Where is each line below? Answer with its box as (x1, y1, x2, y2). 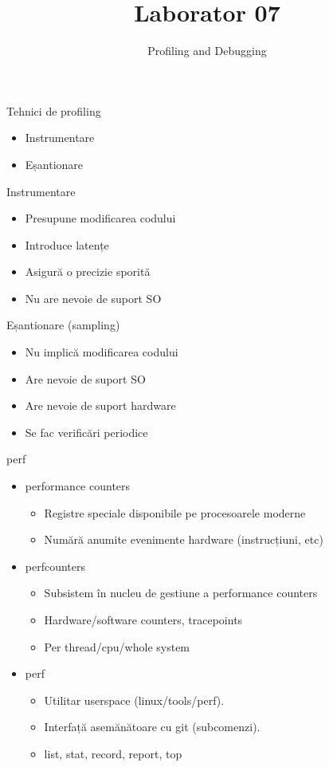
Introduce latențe (25, 236, 109, 253)
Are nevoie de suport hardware (25, 397, 176, 414)
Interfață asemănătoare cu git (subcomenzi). (44, 718, 260, 735)
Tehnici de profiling (6, 102, 101, 119)
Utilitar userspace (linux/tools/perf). (44, 691, 225, 708)
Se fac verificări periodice (25, 423, 148, 440)
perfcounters (25, 557, 86, 574)
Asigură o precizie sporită (25, 263, 151, 280)
